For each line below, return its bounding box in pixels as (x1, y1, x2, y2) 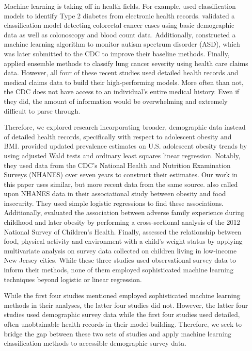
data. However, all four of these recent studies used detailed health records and (4, 67, 238, 78)
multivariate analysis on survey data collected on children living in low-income (4, 245, 236, 255)
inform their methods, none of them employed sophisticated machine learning (4, 265, 234, 275)
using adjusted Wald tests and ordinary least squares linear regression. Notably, (4, 150, 240, 160)
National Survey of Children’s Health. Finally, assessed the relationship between (4, 226, 242, 236)
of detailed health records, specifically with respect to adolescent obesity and (4, 131, 232, 141)
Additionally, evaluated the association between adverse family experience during (4, 207, 245, 217)
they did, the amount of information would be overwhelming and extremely (4, 96, 228, 106)
